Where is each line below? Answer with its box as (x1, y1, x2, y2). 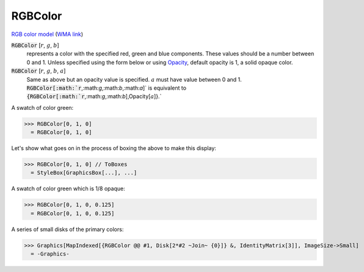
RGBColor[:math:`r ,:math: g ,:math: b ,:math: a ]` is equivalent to (26, 84, 186, 91)
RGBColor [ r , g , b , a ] (11, 67, 66, 74)
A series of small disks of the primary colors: (11, 226, 124, 233)
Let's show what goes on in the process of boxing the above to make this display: (11, 145, 217, 152)
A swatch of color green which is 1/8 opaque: (11, 185, 125, 192)
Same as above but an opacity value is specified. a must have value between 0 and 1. (26, 76, 242, 83)
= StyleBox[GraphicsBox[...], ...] (31, 170, 137, 176)
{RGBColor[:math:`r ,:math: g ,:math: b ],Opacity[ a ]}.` (26, 93, 162, 100)
